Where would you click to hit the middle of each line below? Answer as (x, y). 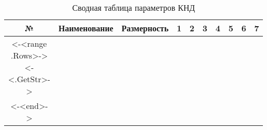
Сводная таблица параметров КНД (133, 7)
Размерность (145, 28)
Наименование (86, 28)
